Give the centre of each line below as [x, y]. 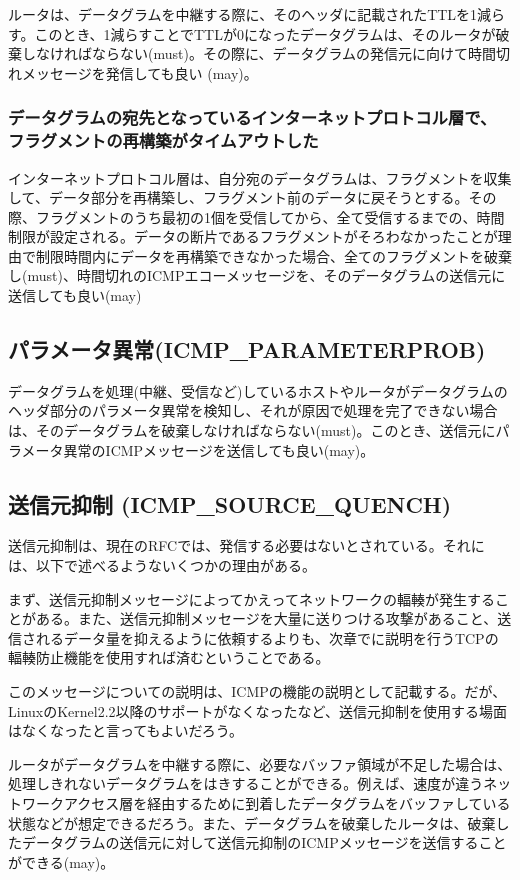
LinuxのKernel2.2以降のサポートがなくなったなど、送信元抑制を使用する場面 [257, 710]
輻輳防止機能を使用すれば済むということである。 [169, 657]
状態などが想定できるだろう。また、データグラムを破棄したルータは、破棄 [252, 822]
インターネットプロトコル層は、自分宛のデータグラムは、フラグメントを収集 [260, 177]
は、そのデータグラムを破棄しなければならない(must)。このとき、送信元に [252, 430]
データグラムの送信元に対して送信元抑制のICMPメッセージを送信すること [264, 842]
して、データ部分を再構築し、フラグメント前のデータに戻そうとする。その [252, 197]
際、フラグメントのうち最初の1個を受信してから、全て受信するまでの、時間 [256, 216]
